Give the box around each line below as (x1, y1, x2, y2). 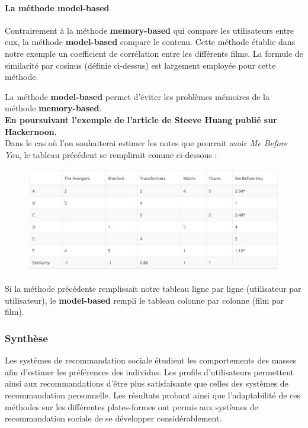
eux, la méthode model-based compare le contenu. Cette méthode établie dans (5, 36, 296, 48)
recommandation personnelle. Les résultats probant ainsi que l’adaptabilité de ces (5, 389, 300, 401)
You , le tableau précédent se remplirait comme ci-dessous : (5, 148, 217, 160)
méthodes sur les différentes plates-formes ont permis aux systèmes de (5, 400, 258, 413)
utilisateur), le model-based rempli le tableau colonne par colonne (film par (5, 294, 284, 306)
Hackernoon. (5, 125, 57, 137)
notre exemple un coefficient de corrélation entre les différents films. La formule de (5, 47, 303, 59)
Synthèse (5, 330, 48, 345)
